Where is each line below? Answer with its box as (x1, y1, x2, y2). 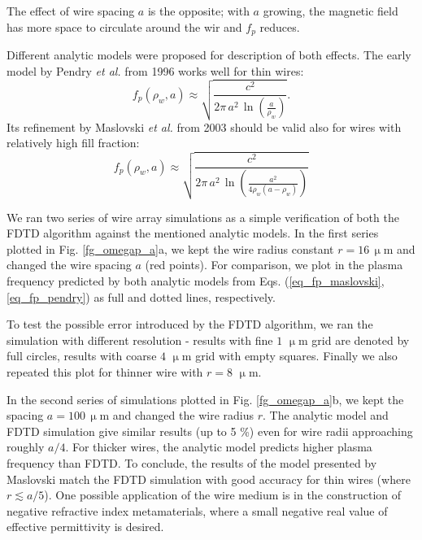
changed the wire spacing (7, 256, 132, 273)
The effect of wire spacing (7, 2, 135, 19)
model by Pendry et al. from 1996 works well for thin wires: (7, 62, 304, 79)
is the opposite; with (147, 2, 250, 19)
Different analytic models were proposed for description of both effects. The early (7, 46, 411, 63)
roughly (7, 438, 45, 455)
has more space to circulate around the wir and (7, 18, 242, 35)
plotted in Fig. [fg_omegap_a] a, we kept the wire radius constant (7, 240, 334, 257)
